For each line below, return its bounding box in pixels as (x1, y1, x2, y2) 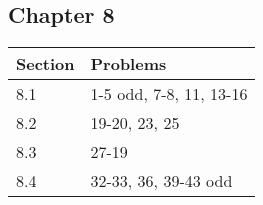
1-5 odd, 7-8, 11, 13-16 (90, 82, 248, 106)
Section (16, 52, 75, 76)
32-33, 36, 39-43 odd (90, 169, 233, 193)
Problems (90, 52, 167, 76)
